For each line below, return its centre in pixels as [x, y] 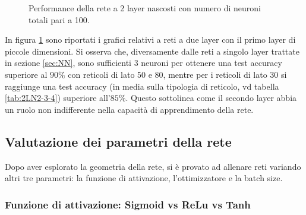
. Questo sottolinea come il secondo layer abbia [211, 98]
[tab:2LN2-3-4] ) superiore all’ [58, 98]
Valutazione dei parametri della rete [118, 141]
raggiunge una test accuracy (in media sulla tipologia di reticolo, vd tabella [142, 86]
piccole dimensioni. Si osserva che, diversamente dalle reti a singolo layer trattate [152, 51]
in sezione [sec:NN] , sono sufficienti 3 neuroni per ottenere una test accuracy [143, 63]
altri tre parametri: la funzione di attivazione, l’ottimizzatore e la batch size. [144, 178]
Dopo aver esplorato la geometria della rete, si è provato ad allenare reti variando [153, 166]
